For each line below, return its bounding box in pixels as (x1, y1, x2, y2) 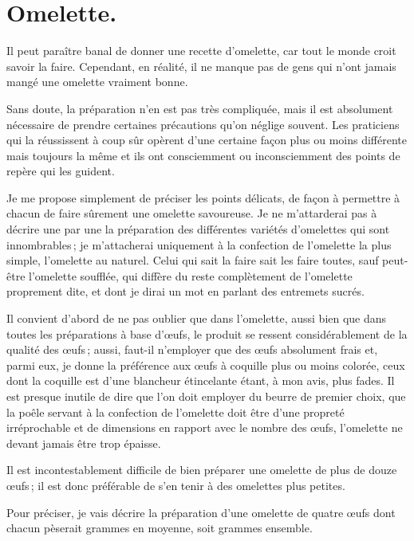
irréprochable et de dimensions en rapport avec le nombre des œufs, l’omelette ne (6, 419, 403, 436)
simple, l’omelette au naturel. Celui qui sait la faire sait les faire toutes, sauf (6, 252, 379, 269)
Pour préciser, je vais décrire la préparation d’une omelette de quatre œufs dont (6, 504, 396, 520)
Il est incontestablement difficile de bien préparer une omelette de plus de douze (6, 461, 397, 478)
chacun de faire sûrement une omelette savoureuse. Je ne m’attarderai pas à (6, 205, 377, 221)
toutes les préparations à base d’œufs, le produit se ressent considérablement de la (6, 325, 408, 342)
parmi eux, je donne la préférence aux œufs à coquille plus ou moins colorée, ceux (6, 356, 405, 373)
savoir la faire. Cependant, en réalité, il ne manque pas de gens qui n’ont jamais (6, 57, 396, 74)
